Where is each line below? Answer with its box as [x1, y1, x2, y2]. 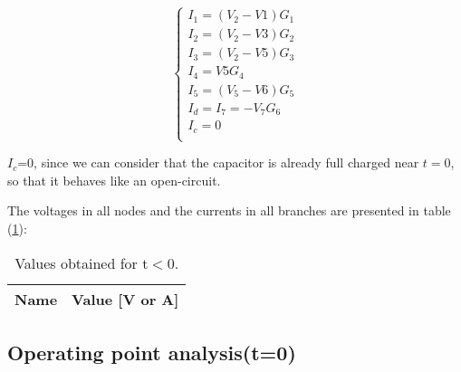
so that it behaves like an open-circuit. [7, 170, 221, 189]
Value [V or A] [72, 288, 179, 310]
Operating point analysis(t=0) [7, 338, 296, 366]
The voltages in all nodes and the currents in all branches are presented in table [7, 201, 451, 220]
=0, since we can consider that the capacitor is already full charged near [17, 153, 419, 172]
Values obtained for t [14, 252, 149, 273]
